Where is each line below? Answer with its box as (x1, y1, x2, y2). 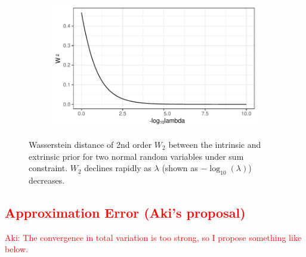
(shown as (162, 162, 198, 174)
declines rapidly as (84, 162, 152, 174)
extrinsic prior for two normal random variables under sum (29, 150, 244, 162)
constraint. (29, 162, 68, 174)
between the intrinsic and (168, 138, 261, 150)
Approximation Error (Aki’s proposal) (5, 203, 246, 221)
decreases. (29, 174, 65, 186)
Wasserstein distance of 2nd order (29, 138, 152, 150)
